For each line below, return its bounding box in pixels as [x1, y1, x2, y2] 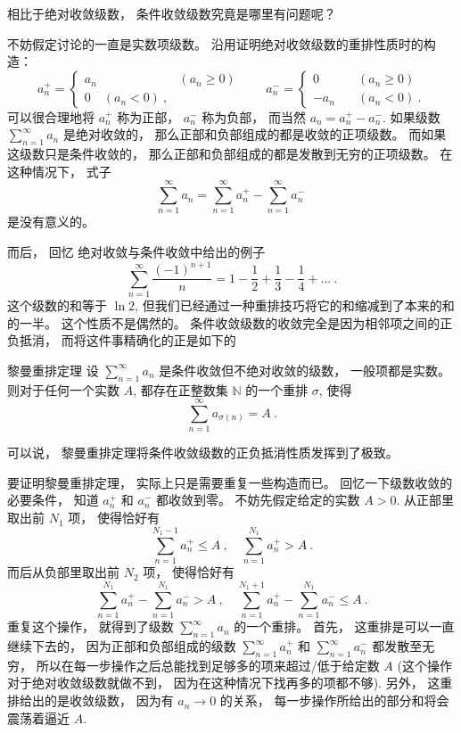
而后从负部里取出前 [7, 563, 119, 581]
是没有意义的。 [7, 212, 95, 231]
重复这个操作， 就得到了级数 [7, 617, 174, 636]
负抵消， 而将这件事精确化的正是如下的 [7, 331, 236, 350]
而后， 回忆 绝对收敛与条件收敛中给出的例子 [7, 243, 266, 261]
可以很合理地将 [7, 107, 95, 126]
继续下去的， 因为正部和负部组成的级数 [7, 637, 236, 655]
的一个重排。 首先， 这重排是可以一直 [234, 617, 455, 636]
